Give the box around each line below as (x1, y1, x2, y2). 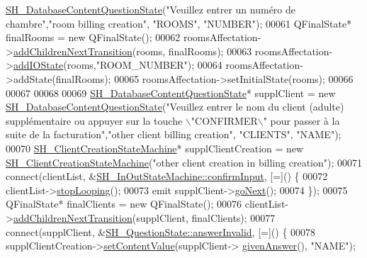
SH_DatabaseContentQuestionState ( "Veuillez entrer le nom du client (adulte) (6, 99, 344, 114)
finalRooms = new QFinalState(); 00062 (6, 30, 181, 45)
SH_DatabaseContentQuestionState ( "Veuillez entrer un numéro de (6, 2, 296, 16)
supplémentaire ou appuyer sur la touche (6, 113, 183, 128)
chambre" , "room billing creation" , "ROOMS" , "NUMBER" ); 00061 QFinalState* (6, 16, 352, 30)
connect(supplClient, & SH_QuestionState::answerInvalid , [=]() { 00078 (6, 224, 316, 239)
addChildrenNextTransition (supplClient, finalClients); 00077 (13, 210, 276, 225)
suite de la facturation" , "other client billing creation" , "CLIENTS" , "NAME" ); (6, 127, 341, 142)
